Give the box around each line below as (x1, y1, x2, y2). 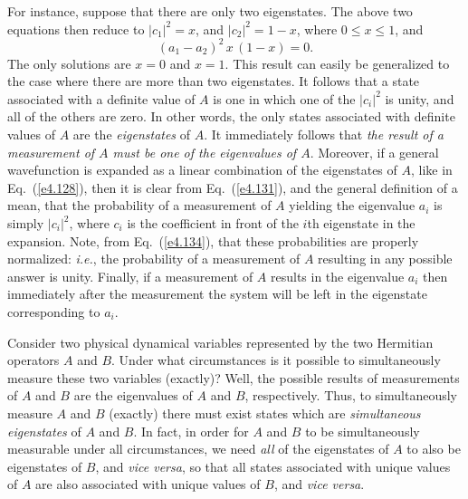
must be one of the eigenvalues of (112, 142, 297, 161)
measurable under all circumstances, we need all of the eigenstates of (7, 439, 389, 458)
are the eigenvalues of (73, 386, 193, 405)
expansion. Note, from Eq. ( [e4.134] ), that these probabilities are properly (7, 231, 419, 250)
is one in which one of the (213, 89, 356, 108)
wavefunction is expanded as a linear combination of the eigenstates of (7, 160, 397, 179)
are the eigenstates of (72, 125, 191, 144)
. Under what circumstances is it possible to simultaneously (111, 350, 441, 369)
